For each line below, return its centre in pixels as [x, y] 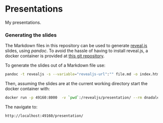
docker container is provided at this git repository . [55, 56]
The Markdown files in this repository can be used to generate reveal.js [76, 46]
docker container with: [27, 89]
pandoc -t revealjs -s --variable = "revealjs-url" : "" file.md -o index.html [83, 74]
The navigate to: [21, 107]
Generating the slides [31, 35]
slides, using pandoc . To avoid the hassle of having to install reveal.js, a [76, 51]
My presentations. [23, 22]
